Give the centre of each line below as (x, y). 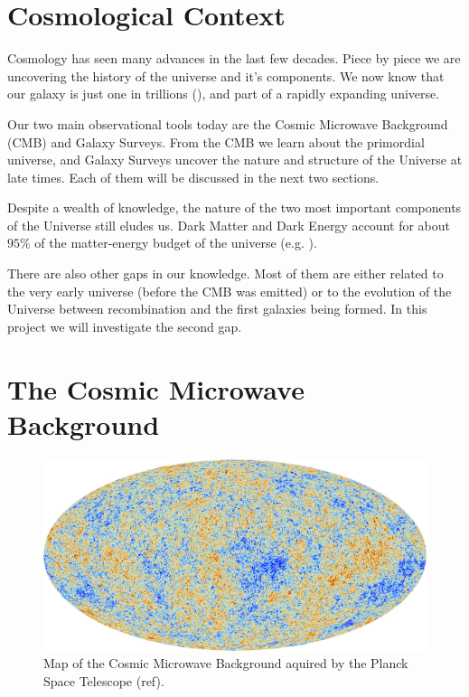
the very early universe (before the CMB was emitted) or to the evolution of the (230, 291)
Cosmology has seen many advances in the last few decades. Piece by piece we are (234, 58)
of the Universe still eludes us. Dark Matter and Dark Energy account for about (229, 225)
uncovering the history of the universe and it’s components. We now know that (226, 75)
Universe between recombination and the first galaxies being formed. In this (217, 309)
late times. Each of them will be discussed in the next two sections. (193, 177)
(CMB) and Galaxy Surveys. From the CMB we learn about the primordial (216, 141)
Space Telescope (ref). (104, 680)
